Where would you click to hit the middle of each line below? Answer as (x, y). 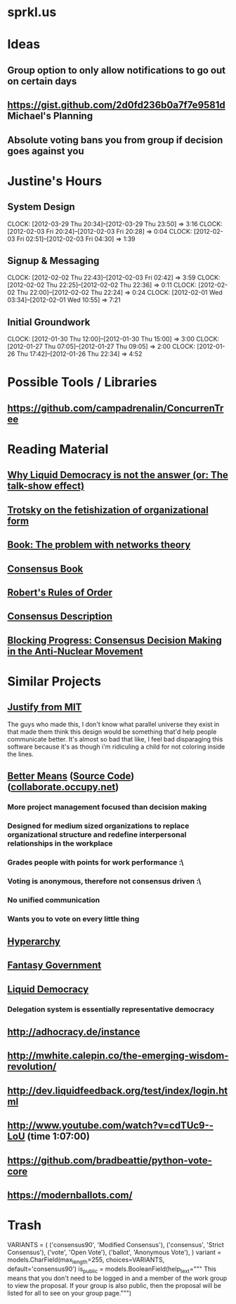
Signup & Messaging (53, 261)
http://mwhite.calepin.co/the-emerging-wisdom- (118, 1056)
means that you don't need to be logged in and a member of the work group (117, 1278)
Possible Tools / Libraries (82, 382)
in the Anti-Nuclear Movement (75, 651)
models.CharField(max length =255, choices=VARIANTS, (86, 1260)
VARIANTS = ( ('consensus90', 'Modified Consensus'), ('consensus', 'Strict (116, 1244)
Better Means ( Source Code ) (71, 776)
